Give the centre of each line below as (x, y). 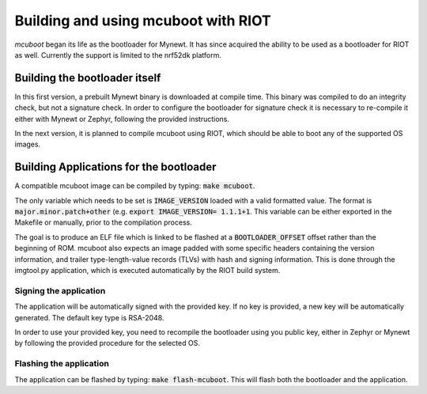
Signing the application (60, 290)
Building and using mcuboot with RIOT (143, 21)
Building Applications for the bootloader (115, 167)
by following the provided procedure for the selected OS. (108, 343)
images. (28, 144)
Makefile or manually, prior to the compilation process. (104, 222)
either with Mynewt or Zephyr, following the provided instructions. (122, 119)
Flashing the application (62, 364)
